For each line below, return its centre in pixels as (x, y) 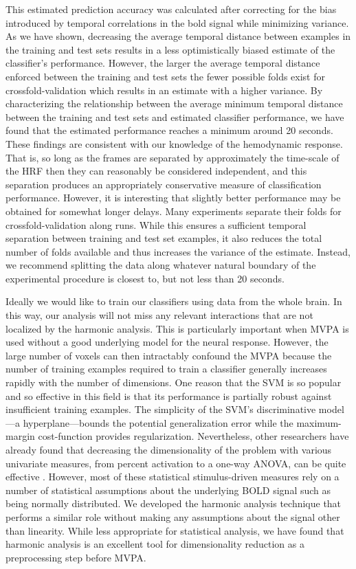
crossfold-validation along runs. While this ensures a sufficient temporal (156, 224)
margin (20, 436)
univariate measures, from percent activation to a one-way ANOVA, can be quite (176, 463)
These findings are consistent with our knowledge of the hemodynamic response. (174, 143)
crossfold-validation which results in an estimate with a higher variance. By (164, 90)
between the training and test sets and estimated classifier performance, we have (175, 116)
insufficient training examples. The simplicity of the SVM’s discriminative (161, 409)
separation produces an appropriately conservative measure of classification (164, 184)
